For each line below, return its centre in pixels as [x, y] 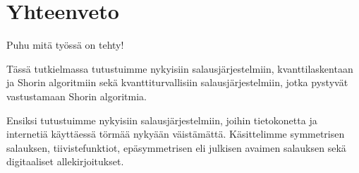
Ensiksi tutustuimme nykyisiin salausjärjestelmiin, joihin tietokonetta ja [162, 120]
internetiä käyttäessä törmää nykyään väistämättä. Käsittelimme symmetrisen [176, 134]
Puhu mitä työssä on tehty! [65, 45]
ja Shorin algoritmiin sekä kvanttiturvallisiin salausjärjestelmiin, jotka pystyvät [177, 82]
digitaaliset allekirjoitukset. [65, 161]
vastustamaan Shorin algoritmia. [77, 96]
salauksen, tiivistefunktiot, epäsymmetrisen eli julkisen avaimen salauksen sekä [176, 147]
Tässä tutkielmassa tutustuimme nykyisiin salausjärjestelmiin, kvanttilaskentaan [180, 68]
